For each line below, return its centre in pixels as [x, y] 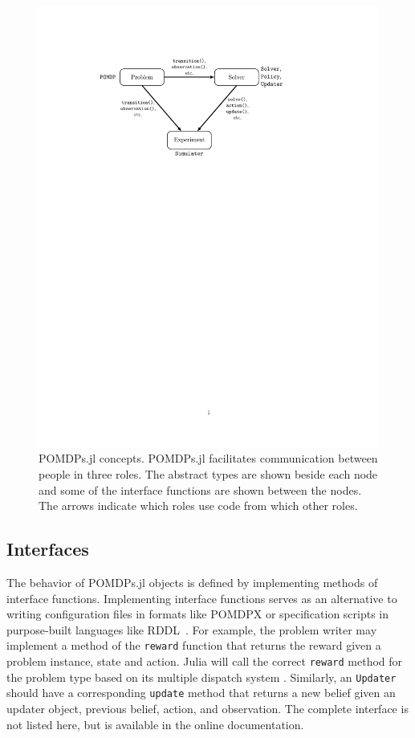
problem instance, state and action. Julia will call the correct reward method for [205, 661]
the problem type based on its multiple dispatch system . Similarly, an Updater [201, 677]
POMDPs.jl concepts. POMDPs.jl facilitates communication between [208, 458]
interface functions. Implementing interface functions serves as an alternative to [202, 598]
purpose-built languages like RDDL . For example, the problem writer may [192, 629]
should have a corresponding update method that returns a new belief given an [201, 693]
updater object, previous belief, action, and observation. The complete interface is [207, 709]
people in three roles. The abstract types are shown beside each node [208, 474]
